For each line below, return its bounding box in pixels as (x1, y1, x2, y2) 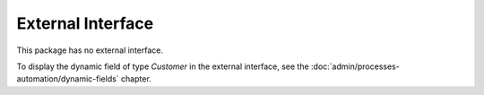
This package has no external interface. (16, 45, 163, 56)
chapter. (121, 73, 151, 84)
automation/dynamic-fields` (16, 73, 120, 84)
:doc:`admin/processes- (310, 61, 401, 72)
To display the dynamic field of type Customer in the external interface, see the (16, 61, 309, 72)
